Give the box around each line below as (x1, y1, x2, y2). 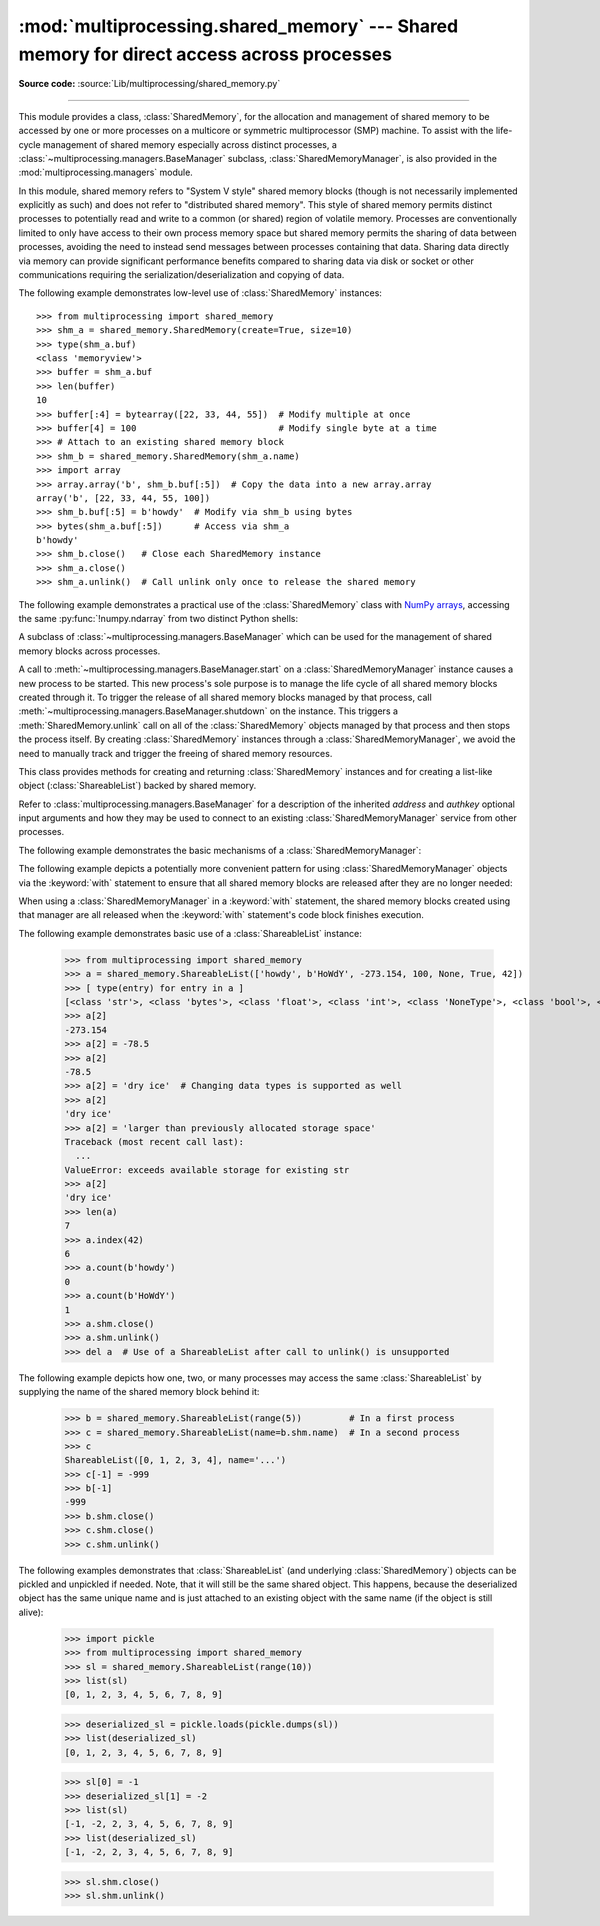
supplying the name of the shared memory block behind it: (18, 1386, 260, 1398)
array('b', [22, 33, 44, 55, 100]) (36, 492, 211, 504)
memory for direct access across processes (18, 43, 392, 65)
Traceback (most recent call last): (64, 1136, 245, 1147)
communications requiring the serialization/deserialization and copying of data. (18, 269, 345, 281)
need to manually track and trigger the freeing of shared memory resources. (18, 747, 333, 759)
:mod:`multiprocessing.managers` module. (18, 166, 194, 179)
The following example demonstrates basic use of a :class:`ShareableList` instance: (18, 927, 362, 939)
